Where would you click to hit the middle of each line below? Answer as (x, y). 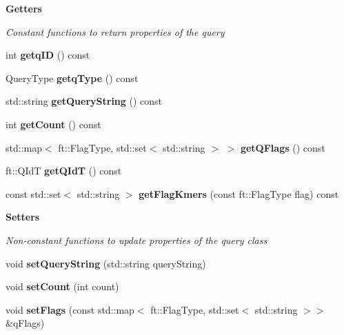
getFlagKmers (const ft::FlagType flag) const (239, 193)
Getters (24, 8)
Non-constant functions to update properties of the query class (136, 240)
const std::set (33, 193)
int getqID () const (48, 55)
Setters (23, 217)
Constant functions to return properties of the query (115, 31)
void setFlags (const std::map (70, 309)
